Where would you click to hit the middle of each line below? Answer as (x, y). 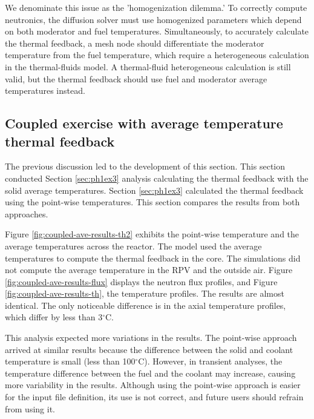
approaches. (27, 213)
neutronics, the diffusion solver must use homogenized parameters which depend (153, 19)
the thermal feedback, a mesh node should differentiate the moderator (135, 43)
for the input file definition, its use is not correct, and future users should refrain (154, 397)
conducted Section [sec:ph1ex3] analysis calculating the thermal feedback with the (157, 178)
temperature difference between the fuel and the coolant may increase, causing (150, 373)
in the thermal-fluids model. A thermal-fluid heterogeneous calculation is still (148, 66)
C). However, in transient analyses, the (210, 361)
